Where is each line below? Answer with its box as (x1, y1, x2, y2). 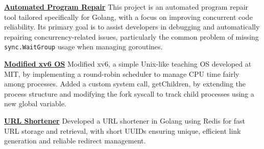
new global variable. (4, 98, 66, 109)
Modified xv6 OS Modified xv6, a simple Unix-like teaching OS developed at (4, 58, 252, 69)
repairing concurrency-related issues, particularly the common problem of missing (4, 31, 259, 42)
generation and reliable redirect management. (4, 135, 146, 146)
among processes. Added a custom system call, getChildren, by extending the (4, 78, 246, 89)
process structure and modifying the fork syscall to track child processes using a (4, 88, 254, 99)
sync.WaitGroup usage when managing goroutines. (4, 41, 163, 52)
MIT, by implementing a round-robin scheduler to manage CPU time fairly (4, 68, 239, 79)
